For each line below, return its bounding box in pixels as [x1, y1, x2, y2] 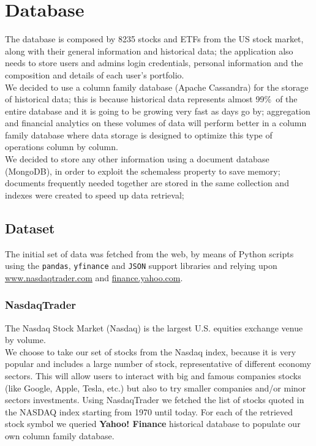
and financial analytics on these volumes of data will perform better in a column [5, 116, 307, 129]
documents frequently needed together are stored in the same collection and [5, 176, 289, 189]
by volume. [5, 333, 46, 346]
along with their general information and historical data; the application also [5, 44, 293, 57]
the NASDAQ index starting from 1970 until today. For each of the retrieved [5, 405, 293, 418]
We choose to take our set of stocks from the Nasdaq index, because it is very [5, 345, 296, 358]
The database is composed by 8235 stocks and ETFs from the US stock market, [5, 32, 304, 45]
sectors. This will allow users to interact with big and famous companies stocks [5, 369, 301, 382]
